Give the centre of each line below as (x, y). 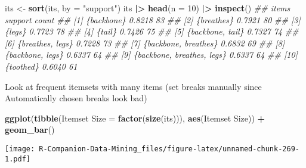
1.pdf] (18, 159)
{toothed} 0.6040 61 (41, 66)
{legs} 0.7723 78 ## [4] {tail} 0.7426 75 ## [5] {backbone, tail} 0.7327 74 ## (152, 31)
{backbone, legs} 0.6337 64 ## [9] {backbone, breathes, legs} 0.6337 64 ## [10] (151, 55)
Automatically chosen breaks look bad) (76, 98)
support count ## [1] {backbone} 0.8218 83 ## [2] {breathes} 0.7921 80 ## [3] (153, 19)
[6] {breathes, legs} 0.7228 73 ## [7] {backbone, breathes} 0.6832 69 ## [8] (145, 43)
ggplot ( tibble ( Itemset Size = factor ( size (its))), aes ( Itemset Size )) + (135, 118)
